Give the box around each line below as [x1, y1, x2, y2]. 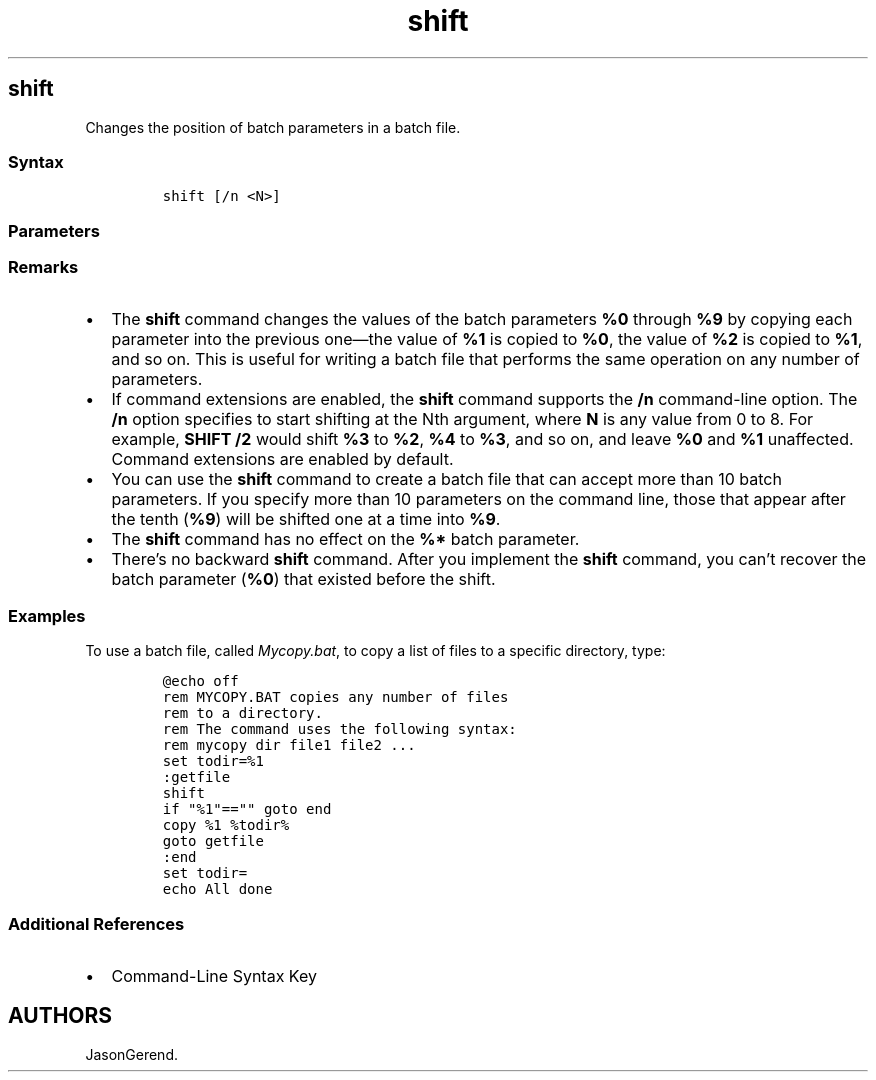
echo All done [162, 881, 273, 898]
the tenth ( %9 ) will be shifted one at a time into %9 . [111, 509, 501, 530]
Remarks [8, 257, 79, 278]
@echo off [162, 673, 239, 690]
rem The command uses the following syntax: [162, 721, 517, 738]
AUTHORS [8, 1003, 113, 1029]
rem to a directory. [162, 705, 323, 722]
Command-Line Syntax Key [111, 965, 317, 986]
